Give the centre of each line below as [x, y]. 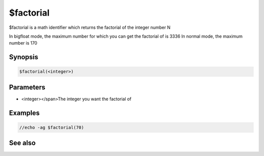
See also [22, 143]
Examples [24, 113]
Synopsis [24, 57]
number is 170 [23, 43]
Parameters [27, 87]
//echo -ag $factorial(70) [52, 127]
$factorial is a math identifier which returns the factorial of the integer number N [90, 27]
